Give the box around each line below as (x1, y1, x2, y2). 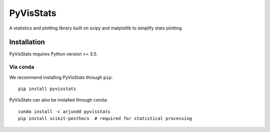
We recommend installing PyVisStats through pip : (9, 74, 113, 80)
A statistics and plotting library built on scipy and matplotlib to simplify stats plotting (9, 25, 182, 31)
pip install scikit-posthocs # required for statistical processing (18, 115, 192, 121)
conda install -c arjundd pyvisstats (18, 108, 111, 114)
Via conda (9, 63, 34, 70)
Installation (9, 38, 45, 46)
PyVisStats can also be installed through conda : (9, 97, 108, 103)
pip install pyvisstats (18, 85, 76, 91)
